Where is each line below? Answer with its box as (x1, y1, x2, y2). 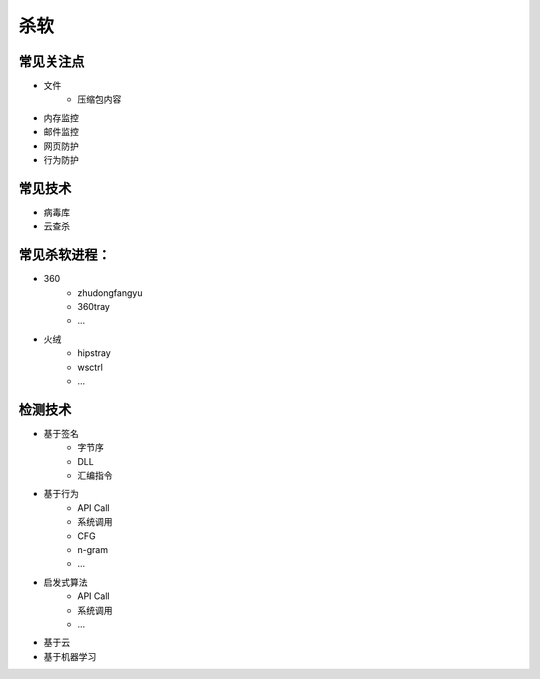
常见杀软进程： (18, 246, 111, 264)
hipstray (77, 347, 112, 359)
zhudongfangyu (77, 286, 143, 299)
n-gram (77, 543, 109, 555)
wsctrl (77, 361, 104, 373)
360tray (77, 301, 110, 312)
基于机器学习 (43, 650, 97, 662)
